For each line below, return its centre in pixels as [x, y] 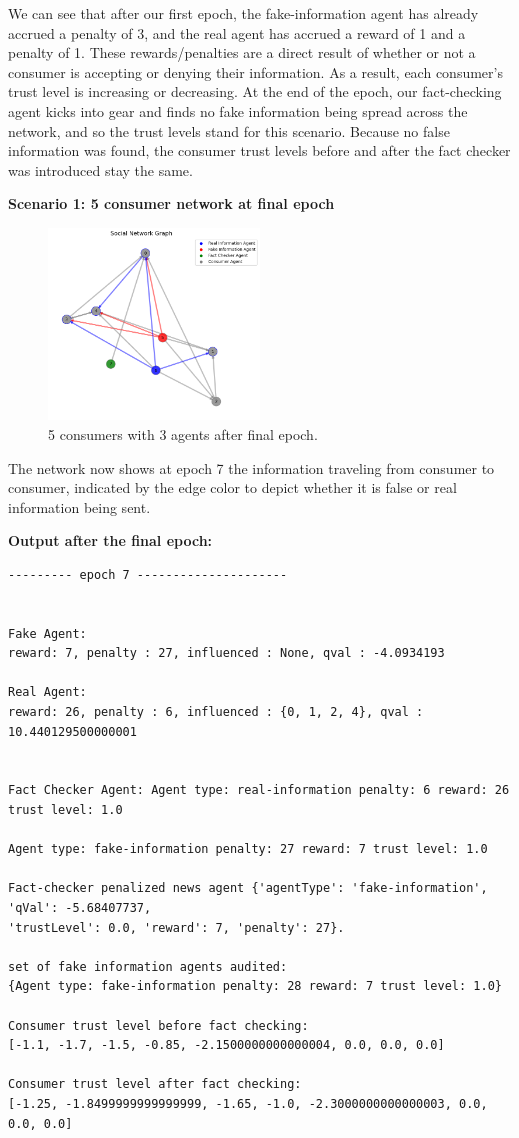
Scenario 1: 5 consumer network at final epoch [171, 203]
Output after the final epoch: [110, 540]
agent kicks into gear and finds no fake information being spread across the [238, 110]
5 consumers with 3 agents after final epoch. [183, 433]
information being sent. [79, 506]
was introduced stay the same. [100, 169]
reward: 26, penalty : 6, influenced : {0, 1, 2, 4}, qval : [216, 712]
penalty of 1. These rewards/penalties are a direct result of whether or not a [242, 52]
